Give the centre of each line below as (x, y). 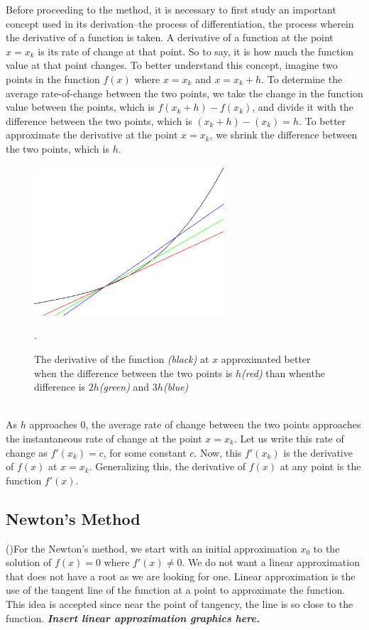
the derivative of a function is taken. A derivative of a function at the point (170, 37)
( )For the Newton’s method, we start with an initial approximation (152, 548)
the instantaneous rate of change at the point (104, 439)
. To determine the (302, 78)
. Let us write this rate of (289, 439)
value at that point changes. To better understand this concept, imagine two (172, 65)
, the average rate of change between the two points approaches (223, 424)
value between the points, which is (80, 107)
